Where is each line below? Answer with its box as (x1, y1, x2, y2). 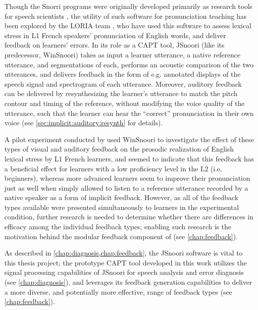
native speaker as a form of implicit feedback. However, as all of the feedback (4, 192, 239, 203)
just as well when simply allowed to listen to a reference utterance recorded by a (4, 182, 248, 193)
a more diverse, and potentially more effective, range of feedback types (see (4, 286, 232, 297)
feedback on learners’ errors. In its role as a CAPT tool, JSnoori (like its (4, 40, 224, 50)
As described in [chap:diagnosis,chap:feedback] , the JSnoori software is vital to (4, 248, 243, 258)
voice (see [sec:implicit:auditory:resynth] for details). (4, 117, 163, 128)
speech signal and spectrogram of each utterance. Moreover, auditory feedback (4, 78, 242, 89)
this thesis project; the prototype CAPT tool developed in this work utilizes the (4, 257, 247, 267)
